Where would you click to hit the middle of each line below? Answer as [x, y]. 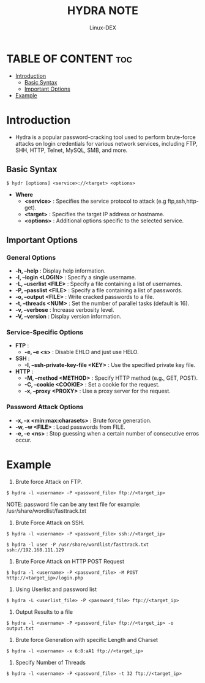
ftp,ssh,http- [183, 201]
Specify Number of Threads [50, 662]
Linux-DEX [103, 28]
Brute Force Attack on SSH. [50, 523]
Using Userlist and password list [56, 589]
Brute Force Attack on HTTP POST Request [69, 561]
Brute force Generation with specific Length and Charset [86, 640]
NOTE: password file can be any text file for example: [73, 504]
